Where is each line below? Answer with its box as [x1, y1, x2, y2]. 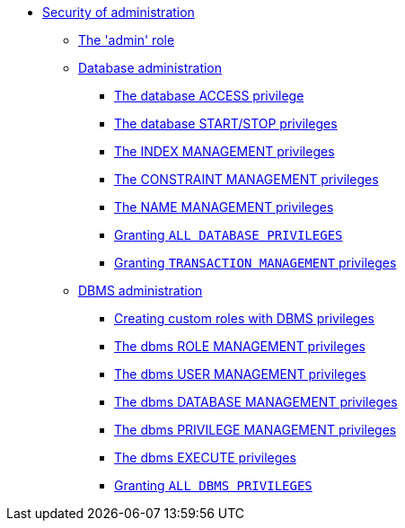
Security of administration [42, 4, 195, 20]
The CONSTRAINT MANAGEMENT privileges [114, 172, 379, 187]
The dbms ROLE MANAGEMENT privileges [114, 339, 365, 354]
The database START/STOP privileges [114, 116, 338, 131]
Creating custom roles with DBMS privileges [114, 311, 375, 326]
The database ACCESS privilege [114, 88, 304, 103]
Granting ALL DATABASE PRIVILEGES [114, 227, 343, 242]
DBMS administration [78, 283, 203, 298]
